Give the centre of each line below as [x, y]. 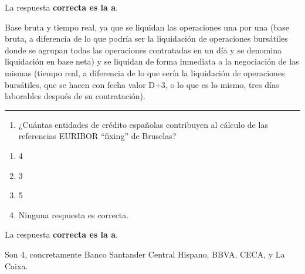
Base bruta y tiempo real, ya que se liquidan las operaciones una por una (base [147, 27]
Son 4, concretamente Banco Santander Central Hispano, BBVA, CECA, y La [145, 254]
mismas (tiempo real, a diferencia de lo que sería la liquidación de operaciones [145, 72]
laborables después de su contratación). [75, 96]
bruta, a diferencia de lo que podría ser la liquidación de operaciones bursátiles [146, 38]
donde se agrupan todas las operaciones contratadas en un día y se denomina [143, 50]
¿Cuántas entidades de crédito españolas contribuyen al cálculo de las [143, 124]
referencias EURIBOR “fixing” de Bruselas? [97, 136]
